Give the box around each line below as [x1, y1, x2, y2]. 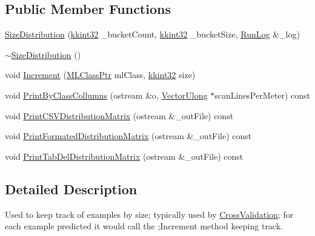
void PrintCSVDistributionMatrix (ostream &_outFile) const [5, 109, 234, 122]
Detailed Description [5, 179, 138, 198]
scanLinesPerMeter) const [214, 88, 310, 101]
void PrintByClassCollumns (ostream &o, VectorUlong [5, 88, 208, 101]
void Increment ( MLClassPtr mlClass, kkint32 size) [5, 68, 196, 81]
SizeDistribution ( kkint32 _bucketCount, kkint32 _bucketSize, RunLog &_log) [5, 28, 300, 41]
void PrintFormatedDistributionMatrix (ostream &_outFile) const [5, 129, 252, 142]
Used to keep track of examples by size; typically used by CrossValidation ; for [5, 208, 294, 220]
